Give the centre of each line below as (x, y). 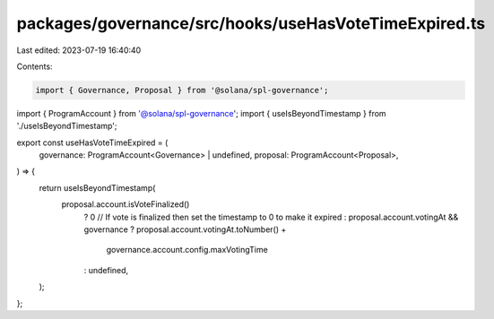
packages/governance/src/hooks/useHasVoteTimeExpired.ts (251, 23)
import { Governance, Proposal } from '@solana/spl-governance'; (182, 90)
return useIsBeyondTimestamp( (97, 187)
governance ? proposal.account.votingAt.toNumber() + (185, 229)
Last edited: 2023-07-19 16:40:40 (79, 50)
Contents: (35, 66)
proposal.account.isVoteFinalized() (126, 204)
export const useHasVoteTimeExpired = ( (92, 142)
